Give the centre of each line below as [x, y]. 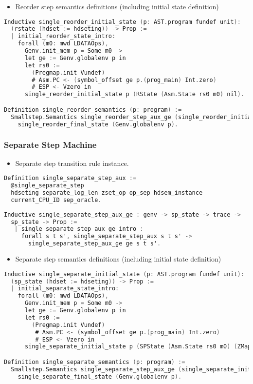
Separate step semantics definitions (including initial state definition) [118, 259]
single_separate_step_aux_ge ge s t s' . [95, 244]
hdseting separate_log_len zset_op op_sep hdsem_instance [107, 193]
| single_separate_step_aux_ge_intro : [79, 229]
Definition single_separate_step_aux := [70, 178]
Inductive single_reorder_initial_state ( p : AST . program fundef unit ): [122, 22]
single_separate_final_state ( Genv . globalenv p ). [100, 376]
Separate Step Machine [50, 145]
